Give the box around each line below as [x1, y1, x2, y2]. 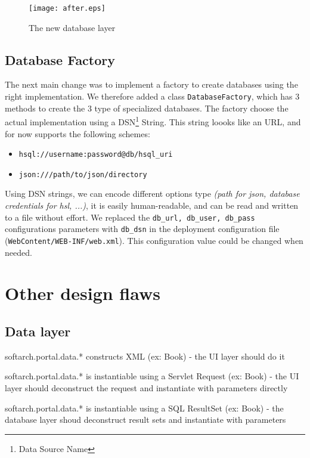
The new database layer [29, 21, 116, 33]
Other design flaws [5, 281, 160, 305]
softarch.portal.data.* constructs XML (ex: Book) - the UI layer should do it [5, 349, 285, 362]
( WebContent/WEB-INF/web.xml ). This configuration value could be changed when [5, 234, 303, 246]
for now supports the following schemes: [5, 127, 150, 140]
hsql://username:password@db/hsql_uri [18, 150, 173, 159]
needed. [5, 246, 32, 258]
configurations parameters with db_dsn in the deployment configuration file [5, 222, 280, 235]
